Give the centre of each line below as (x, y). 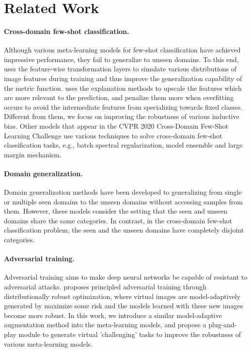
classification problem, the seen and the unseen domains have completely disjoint (124, 230)
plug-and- (223, 325)
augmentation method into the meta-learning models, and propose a (105, 325)
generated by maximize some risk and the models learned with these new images (124, 306)
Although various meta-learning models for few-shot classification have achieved (122, 50)
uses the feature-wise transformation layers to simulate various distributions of (120, 69)
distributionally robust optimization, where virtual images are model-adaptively (122, 296)
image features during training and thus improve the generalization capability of (123, 78)
